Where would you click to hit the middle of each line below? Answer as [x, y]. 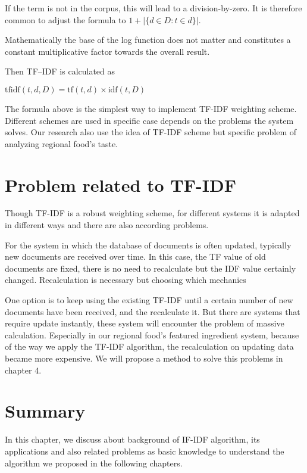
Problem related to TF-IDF [120, 184]
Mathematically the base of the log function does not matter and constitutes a [148, 40]
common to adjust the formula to [65, 19]
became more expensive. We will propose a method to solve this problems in [144, 358]
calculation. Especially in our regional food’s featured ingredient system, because [152, 334]
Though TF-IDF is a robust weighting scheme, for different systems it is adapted [152, 213]
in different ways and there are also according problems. [107, 225]
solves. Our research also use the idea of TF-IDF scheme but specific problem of [151, 132]
